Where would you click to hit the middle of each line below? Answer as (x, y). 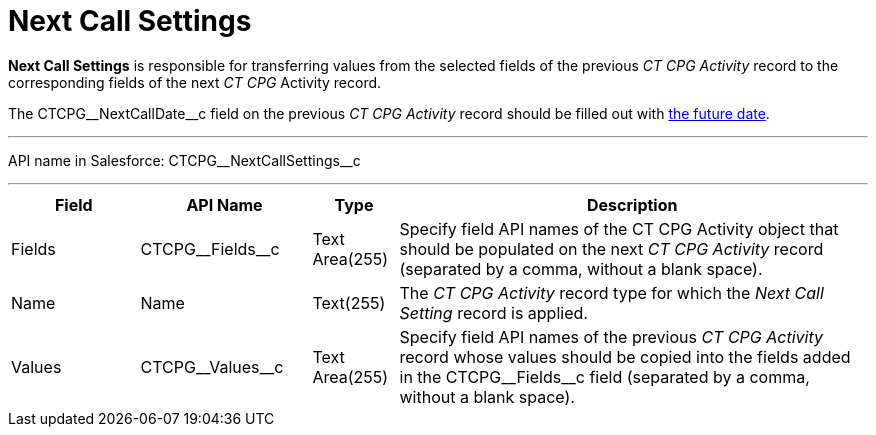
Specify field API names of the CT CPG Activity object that (619, 228)
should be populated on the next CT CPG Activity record (611, 248)
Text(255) (349, 302)
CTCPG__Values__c (212, 366)
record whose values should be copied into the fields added (625, 356)
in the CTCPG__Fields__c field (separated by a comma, (604, 376)
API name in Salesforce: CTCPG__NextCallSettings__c (184, 160)
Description (632, 204)
